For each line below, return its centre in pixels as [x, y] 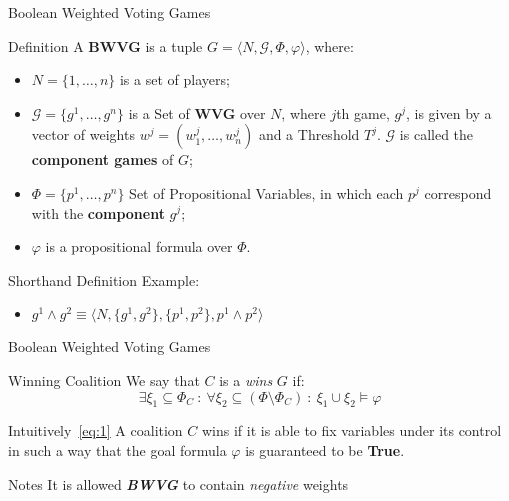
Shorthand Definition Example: [104, 279]
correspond [458, 192]
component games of [102, 159]
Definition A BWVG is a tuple [105, 45]
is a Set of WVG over [197, 112]
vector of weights [83, 134]
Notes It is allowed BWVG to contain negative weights [178, 483]
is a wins [246, 379]
